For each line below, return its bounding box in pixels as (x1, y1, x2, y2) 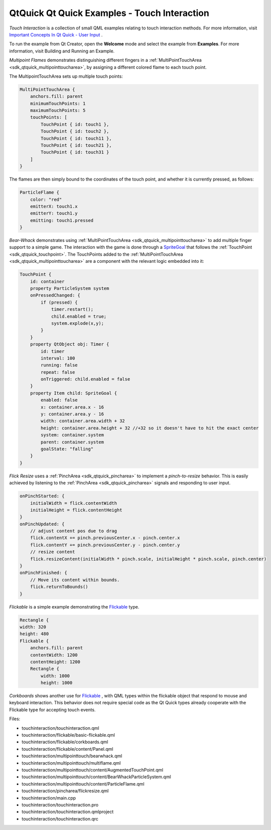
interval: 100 (40, 355, 75, 361)
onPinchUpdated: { (19, 521, 65, 527)
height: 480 (19, 631, 49, 637)
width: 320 (19, 624, 46, 629)
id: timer (40, 348, 65, 354)
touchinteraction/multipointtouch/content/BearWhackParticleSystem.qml (21, 774, 171, 780)
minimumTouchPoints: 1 (30, 100, 86, 106)
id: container (30, 278, 65, 284)
